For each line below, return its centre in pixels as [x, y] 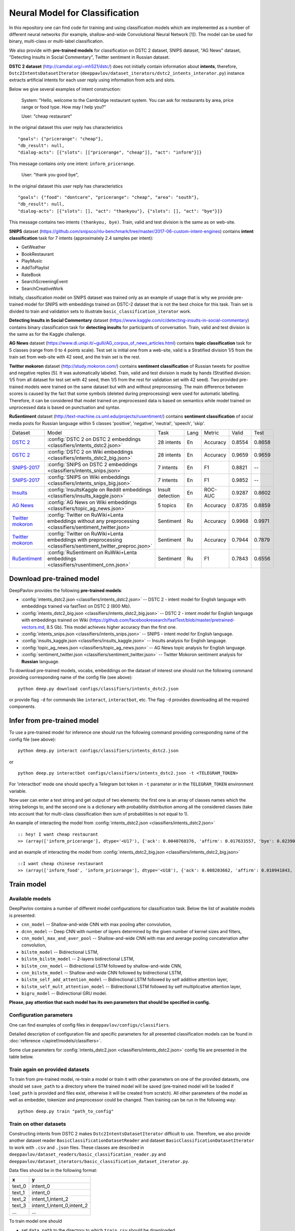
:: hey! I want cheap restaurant [58, 834]
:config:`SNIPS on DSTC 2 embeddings [92, 464]
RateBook [31, 275]
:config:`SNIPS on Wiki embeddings [88, 477]
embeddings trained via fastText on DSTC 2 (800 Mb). [76, 606]
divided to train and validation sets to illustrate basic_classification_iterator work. [100, 311]
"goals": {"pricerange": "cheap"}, [61, 139]
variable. [18, 791]
